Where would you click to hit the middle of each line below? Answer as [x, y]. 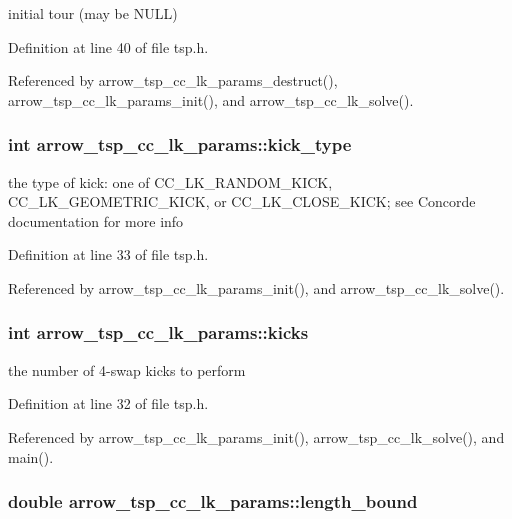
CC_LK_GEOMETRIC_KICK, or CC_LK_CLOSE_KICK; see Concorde [242, 201]
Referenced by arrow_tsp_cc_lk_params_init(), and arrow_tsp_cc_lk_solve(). [256, 287]
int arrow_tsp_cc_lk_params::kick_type [180, 144]
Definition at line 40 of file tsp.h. [108, 46]
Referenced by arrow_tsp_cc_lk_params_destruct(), [173, 80]
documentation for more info [96, 220]
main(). [31, 456]
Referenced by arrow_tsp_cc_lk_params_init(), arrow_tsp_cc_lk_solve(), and [256, 436]
